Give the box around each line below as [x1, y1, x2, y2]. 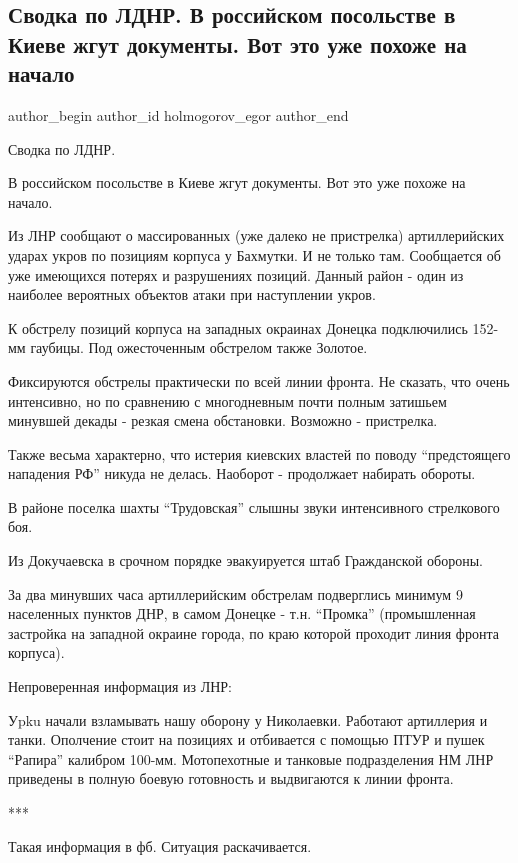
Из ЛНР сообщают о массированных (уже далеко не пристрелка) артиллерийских [8, 225, 505, 246]
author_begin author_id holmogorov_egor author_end [8, 104, 349, 125]
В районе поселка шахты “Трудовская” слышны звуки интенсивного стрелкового [8, 496, 500, 517]
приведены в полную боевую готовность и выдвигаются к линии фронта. [8, 768, 454, 789]
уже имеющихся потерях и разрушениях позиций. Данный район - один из [8, 264, 464, 285]
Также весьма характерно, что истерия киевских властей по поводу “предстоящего [8, 443, 511, 464]
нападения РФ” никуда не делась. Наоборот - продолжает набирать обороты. [8, 463, 476, 484]
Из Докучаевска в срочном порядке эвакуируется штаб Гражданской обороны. [8, 550, 483, 571]
